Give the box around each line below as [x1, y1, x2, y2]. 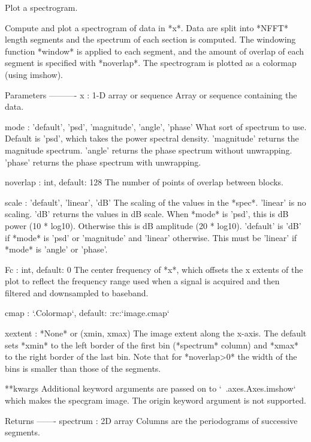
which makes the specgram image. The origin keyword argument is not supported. [5, 394, 306, 407]
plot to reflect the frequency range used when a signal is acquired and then [5, 275, 280, 287]
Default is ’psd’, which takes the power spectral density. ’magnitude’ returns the [5, 132, 299, 145]
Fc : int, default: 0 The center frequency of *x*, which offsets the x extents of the [5, 263, 303, 275]
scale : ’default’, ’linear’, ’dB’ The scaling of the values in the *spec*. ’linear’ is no [5, 196, 306, 208]
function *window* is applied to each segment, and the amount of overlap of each [5, 44, 304, 57]
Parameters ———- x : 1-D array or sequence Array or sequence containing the [5, 88, 297, 101]
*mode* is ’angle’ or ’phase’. [5, 243, 108, 255]
